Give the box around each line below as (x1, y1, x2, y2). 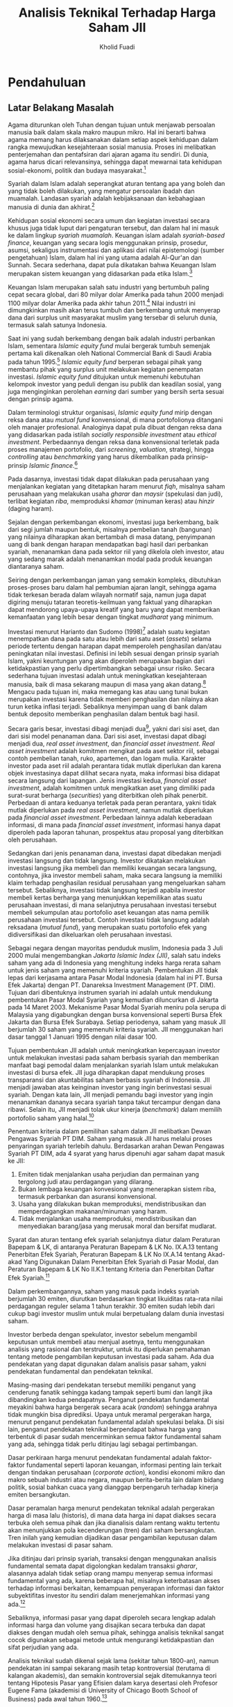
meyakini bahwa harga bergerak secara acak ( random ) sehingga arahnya (8, 1403, 218, 1411)
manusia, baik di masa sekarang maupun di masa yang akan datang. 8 (8, 679, 207, 689)
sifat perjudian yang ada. (8, 1643, 79, 1651)
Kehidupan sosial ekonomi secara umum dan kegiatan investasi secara (8, 217, 210, 225)
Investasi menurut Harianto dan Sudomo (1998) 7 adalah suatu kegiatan (8, 626, 210, 636)
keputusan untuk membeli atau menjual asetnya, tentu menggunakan (8, 1337, 205, 1346)
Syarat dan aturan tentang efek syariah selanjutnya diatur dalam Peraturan (8, 1236, 221, 1244)
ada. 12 (8, 1598, 26, 1608)
